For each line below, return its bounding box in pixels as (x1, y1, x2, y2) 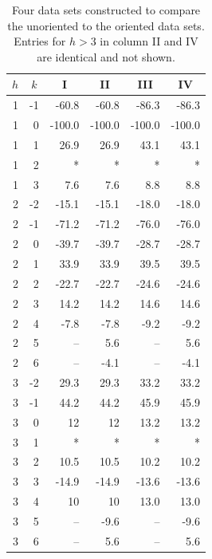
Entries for (14, 33, 66, 49)
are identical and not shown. (37, 48, 175, 65)
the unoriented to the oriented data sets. (7, 17, 205, 33)
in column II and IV (100, 33, 198, 49)
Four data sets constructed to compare (11, 2, 201, 18)
